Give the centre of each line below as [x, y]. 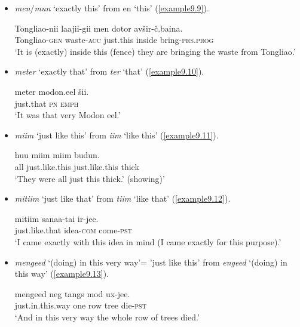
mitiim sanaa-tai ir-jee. [56, 218]
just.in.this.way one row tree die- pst [80, 305]
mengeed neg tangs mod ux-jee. [72, 293]
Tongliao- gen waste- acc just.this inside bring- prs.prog [114, 40]
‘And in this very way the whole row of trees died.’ [107, 317]
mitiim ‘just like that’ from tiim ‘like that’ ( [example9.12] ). [123, 198]
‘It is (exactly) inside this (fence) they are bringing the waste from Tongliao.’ [155, 51]
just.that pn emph [47, 103]
